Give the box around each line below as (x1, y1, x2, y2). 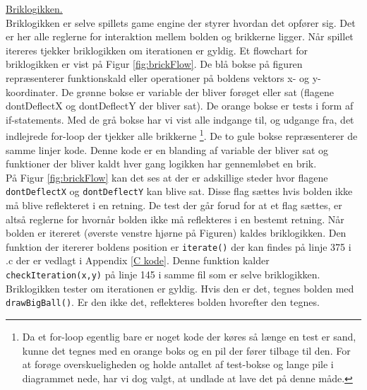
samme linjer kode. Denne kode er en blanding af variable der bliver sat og (6, 142, 329, 157)
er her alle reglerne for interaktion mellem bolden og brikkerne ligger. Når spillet (6, 29, 354, 44)
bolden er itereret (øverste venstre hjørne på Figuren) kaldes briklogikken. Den (6, 225, 347, 240)
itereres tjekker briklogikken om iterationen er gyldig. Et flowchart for (6, 42, 308, 57)
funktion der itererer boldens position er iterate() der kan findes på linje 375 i (6, 239, 351, 254)
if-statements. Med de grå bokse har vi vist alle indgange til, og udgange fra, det (6, 112, 354, 126)
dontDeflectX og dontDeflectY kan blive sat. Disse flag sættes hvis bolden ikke (6, 184, 353, 199)
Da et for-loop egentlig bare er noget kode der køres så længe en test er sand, (22, 329, 356, 343)
